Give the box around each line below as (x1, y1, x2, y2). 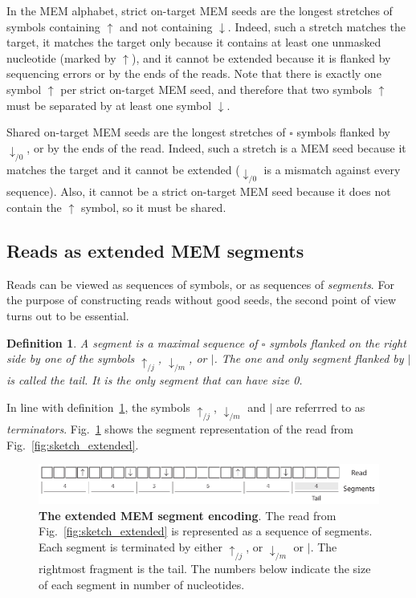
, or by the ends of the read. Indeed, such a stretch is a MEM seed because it (27, 139, 406, 156)
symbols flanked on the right (269, 334, 406, 351)
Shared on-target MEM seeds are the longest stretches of (6, 124, 286, 140)
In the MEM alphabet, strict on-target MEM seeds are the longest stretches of (6, 2, 393, 18)
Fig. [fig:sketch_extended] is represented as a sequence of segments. (39, 523, 373, 539)
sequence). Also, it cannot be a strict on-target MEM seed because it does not (6, 183, 391, 200)
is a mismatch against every (263, 161, 401, 178)
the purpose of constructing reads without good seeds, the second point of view (6, 291, 397, 308)
